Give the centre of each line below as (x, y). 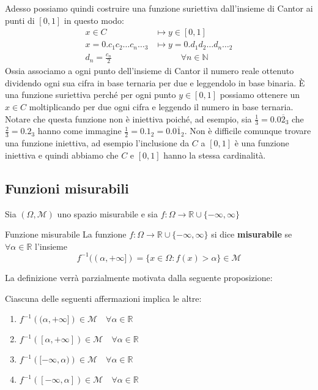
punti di (20, 20)
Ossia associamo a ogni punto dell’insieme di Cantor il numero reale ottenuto (150, 71)
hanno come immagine (79, 131)
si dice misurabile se (252, 234)
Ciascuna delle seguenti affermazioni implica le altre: (103, 298)
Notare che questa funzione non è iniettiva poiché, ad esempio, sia (128, 118)
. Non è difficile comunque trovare (248, 131)
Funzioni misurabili (67, 188)
